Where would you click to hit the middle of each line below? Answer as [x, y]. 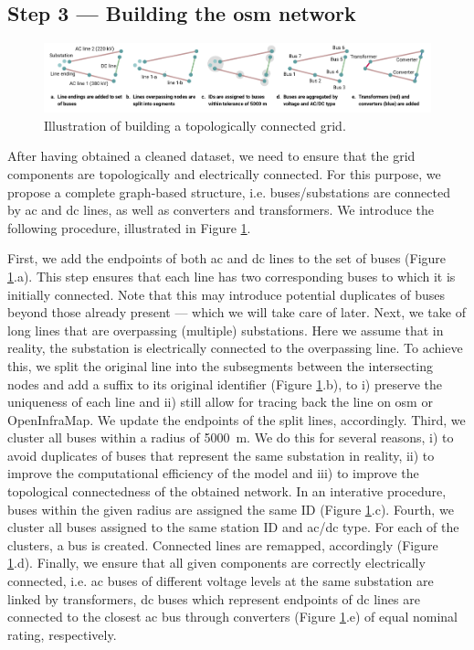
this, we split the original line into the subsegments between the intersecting [221, 365]
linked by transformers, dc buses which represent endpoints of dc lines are [214, 598]
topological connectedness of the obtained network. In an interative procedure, [227, 491]
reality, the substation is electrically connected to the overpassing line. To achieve [235, 348]
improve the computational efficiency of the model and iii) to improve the [213, 473]
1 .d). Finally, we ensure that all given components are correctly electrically [216, 563]
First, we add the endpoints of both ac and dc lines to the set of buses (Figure [227, 258]
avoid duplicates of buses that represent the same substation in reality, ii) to [221, 455]
